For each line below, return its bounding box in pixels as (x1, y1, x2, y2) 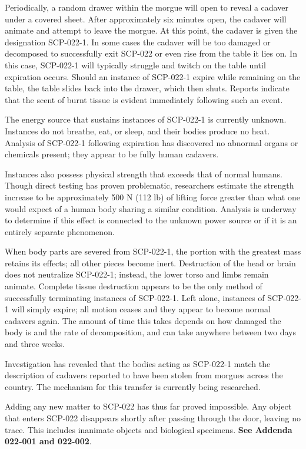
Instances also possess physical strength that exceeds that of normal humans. (5, 167, 282, 180)
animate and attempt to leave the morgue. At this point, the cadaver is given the (5, 24, 298, 37)
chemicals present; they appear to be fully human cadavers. (5, 148, 219, 160)
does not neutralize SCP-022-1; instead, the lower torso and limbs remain (5, 268, 269, 280)
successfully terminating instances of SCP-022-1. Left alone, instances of (5, 291, 265, 303)
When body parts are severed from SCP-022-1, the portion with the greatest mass (5, 245, 301, 257)
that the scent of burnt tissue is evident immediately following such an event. (5, 93, 283, 105)
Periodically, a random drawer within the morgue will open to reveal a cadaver (5, 1, 288, 13)
